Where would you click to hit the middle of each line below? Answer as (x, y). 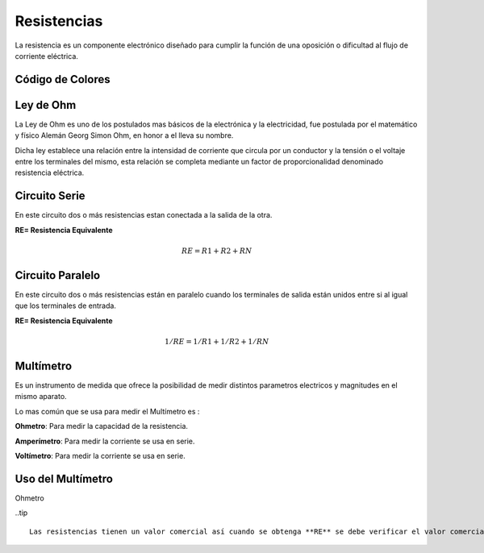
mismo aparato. (41, 397)
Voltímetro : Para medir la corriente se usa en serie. (100, 456)
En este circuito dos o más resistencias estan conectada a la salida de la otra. (144, 215)
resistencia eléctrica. (50, 173)
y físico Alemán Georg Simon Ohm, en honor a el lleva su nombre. (124, 135)
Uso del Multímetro (64, 478)
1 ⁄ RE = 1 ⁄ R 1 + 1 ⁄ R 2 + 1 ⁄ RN (217, 341)
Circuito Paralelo (58, 275)
